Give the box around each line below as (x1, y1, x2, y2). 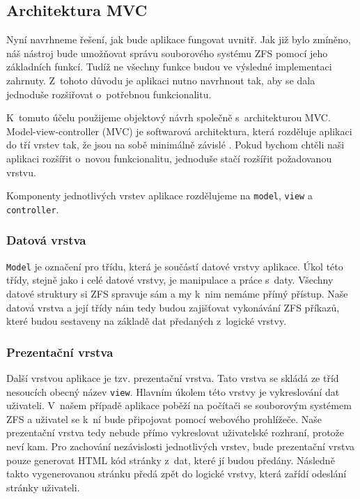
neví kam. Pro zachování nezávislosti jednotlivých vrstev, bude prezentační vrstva (6, 438, 354, 453)
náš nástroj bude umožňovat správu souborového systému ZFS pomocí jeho (6, 45, 328, 60)
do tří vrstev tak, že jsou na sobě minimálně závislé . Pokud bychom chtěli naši (6, 137, 345, 152)
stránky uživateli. (6, 479, 80, 494)
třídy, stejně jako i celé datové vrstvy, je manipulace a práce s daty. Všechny (6, 272, 334, 287)
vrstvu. (6, 164, 36, 179)
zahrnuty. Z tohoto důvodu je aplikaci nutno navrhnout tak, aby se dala (6, 72, 315, 87)
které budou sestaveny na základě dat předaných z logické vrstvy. (6, 314, 287, 328)
